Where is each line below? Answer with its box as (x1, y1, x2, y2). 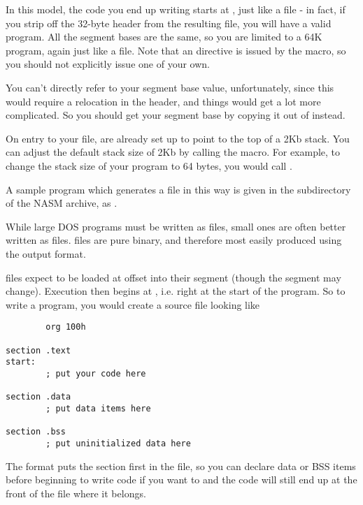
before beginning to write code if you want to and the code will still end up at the (6, 472, 357, 487)
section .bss (6, 427, 66, 437)
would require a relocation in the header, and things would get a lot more (6, 94, 321, 108)
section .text (6, 345, 71, 356)
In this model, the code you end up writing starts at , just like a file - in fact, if (6, 2, 346, 16)
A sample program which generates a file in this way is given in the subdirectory (6, 182, 351, 196)
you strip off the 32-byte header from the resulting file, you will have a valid (6, 15, 332, 30)
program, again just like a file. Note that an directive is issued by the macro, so (6, 43, 346, 57)
